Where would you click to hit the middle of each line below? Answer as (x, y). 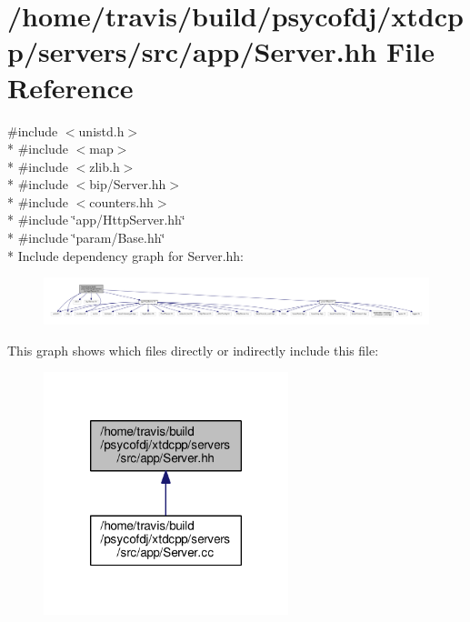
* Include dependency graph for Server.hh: (125, 255)
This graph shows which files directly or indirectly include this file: (193, 350)
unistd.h (101, 130)
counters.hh (121, 201)
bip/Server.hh (128, 184)
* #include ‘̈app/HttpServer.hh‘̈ (96, 220)
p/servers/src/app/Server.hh (192, 51)
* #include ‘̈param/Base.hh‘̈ (86, 238)
